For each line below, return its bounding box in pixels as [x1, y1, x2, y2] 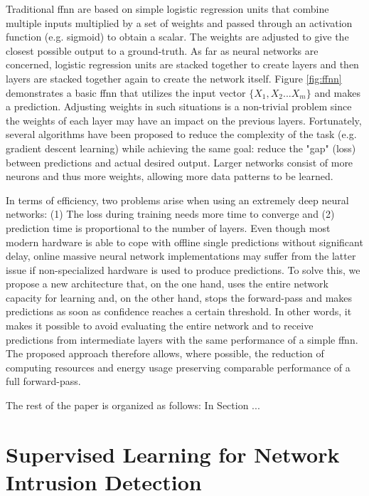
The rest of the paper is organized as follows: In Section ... [6, 398, 260, 413]
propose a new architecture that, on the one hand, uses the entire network [6, 276, 328, 291]
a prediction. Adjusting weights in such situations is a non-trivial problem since [6, 99, 352, 114]
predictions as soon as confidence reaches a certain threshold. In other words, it [6, 304, 352, 319]
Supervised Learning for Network [6, 439, 340, 468]
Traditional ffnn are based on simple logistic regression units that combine [6, 1, 329, 16]
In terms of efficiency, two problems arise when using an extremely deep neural [6, 192, 349, 207]
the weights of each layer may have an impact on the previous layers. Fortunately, [6, 112, 362, 127]
